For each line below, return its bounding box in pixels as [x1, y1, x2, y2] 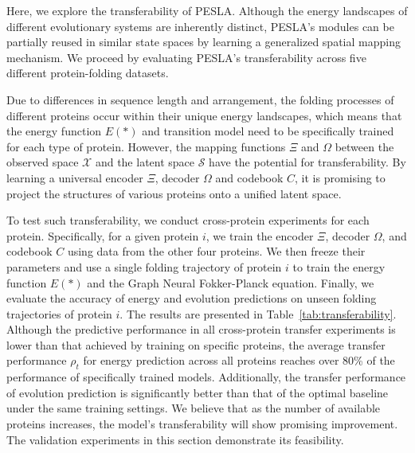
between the [335, 138, 394, 154]
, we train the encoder [206, 227, 314, 244]
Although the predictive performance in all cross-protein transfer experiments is [6, 321, 396, 338]
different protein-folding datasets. [6, 64, 169, 81]
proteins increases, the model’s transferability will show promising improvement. [6, 416, 398, 432]
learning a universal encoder [6, 169, 143, 185]
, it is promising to [295, 169, 386, 185]
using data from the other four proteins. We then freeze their [67, 243, 366, 260]
